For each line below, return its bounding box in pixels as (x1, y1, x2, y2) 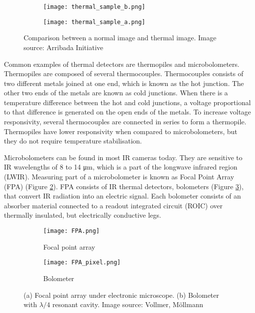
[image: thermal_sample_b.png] (43, 3, 145, 10)
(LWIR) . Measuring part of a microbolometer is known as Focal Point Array (4, 171, 234, 182)
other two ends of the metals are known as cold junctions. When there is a (4, 87, 228, 98)
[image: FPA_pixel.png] (43, 259, 121, 266)
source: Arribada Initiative (24, 42, 103, 52)
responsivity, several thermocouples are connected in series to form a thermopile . (4, 116, 247, 127)
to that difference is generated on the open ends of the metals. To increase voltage (4, 107, 251, 117)
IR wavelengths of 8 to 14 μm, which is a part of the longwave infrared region (4, 162, 238, 172)
